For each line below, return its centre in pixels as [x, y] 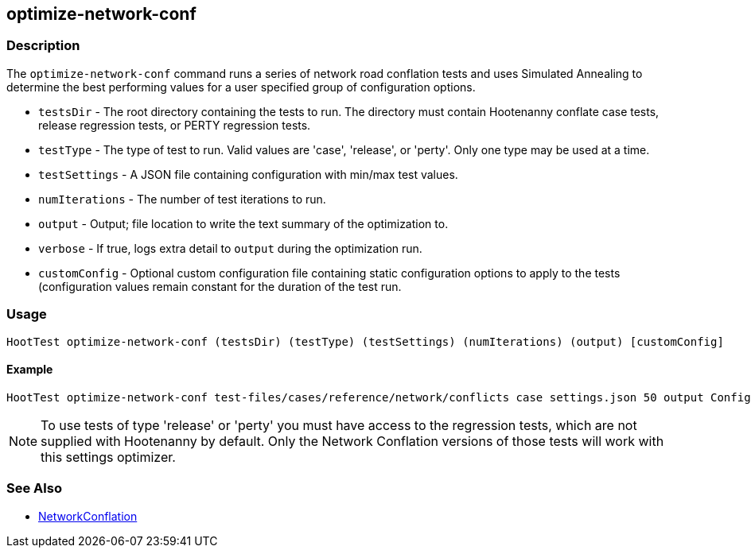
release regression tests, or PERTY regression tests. [175, 125]
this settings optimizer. [108, 457]
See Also [34, 488]
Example [30, 370]
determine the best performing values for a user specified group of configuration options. [241, 87]
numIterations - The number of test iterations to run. [182, 199]
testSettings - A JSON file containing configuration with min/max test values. [248, 174]
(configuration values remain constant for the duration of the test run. [220, 286]
